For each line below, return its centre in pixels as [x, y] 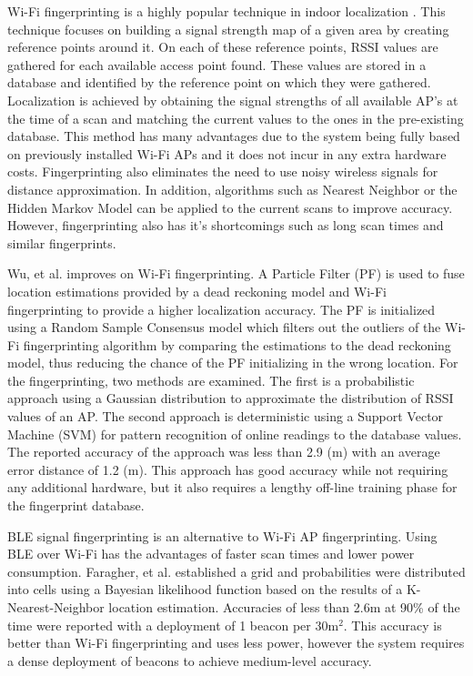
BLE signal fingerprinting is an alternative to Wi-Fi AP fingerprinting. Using [222, 535]
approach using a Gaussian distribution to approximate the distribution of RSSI [231, 398]
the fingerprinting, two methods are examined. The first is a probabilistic [211, 380]
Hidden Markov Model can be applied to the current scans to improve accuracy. [230, 207]
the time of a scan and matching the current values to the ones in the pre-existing [236, 118]
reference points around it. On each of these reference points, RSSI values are [223, 47]
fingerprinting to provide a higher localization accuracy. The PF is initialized [221, 309]
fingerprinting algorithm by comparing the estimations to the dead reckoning [237, 344]
